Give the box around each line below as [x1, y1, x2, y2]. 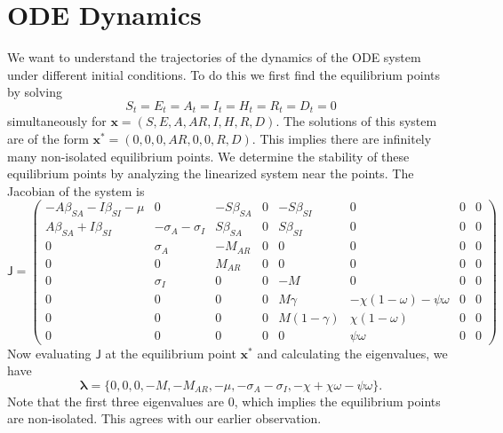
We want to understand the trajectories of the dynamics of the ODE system [7, 48, 421, 67]
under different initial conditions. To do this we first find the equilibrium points [7, 65, 441, 83]
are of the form [7, 129, 89, 147]
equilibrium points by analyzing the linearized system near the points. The [7, 164, 414, 183]
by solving [7, 83, 62, 101]
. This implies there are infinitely [251, 129, 432, 147]
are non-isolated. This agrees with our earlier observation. [7, 409, 322, 428]
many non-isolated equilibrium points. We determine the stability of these [7, 146, 410, 165]
